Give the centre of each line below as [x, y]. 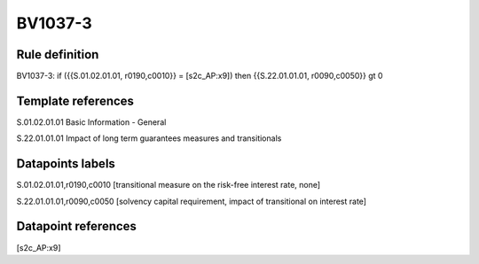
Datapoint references [77, 226]
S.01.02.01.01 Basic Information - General [91, 122]
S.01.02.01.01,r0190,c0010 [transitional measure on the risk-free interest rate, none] [169, 185]
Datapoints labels [66, 164]
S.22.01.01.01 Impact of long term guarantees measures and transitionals [149, 138]
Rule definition [58, 54]
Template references [75, 101]
